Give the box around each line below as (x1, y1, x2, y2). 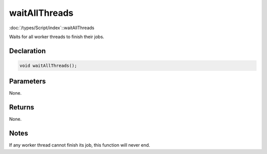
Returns (9, 103, 35, 111)
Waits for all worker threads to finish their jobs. (9, 34, 104, 40)
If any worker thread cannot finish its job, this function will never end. (9, 142, 150, 148)
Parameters (9, 77, 46, 86)
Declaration (9, 47, 46, 55)
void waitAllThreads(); (19, 62, 78, 68)
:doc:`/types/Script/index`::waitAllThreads (9, 25, 94, 31)
